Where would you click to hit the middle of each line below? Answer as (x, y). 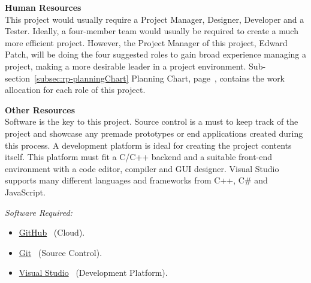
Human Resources (43, 7)
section (18, 78)
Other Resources (40, 109)
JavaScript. (25, 192)
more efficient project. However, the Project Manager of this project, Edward (146, 42)
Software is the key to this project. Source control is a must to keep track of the (152, 121)
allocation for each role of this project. (75, 90)
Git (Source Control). (61, 252)
